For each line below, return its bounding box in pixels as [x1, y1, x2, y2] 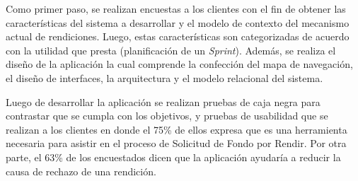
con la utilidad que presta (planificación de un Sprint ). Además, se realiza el [6, 42, 336, 57]
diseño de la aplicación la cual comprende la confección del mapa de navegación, [6, 57, 353, 71]
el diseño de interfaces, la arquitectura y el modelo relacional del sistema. [6, 70, 323, 85]
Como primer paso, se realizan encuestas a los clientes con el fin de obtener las [6, 1, 346, 16]
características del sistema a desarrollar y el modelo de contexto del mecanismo [6, 15, 350, 30]
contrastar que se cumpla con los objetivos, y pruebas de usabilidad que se [6, 108, 328, 123]
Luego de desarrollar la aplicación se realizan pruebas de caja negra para [6, 94, 321, 109]
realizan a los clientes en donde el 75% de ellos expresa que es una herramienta [6, 122, 347, 136]
